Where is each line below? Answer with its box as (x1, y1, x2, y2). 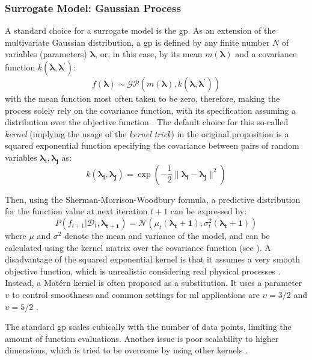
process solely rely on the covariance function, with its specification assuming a (5, 104, 296, 116)
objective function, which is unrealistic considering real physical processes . (5, 264, 281, 277)
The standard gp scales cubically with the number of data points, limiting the (5, 320, 292, 333)
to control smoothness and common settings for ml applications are (12, 288, 260, 300)
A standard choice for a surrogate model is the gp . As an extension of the (5, 24, 276, 37)
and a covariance (235, 48, 297, 60)
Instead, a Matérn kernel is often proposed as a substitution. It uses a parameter (5, 276, 302, 289)
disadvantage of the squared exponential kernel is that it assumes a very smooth (5, 253, 301, 265)
